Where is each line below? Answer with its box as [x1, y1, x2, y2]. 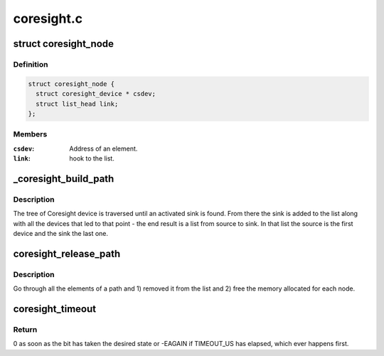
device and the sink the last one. [13, 229, 109, 237]
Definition [13, 59, 48, 69]
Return [13, 324, 38, 334]
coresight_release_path [13, 247, 121, 259]
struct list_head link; [36, 99, 119, 108]
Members [13, 129, 48, 139]
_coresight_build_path [13, 173, 114, 185]
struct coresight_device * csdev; [36, 90, 156, 98]
